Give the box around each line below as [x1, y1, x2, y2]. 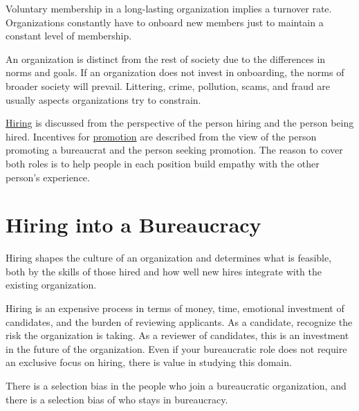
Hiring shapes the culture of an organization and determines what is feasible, [6, 250, 332, 265]
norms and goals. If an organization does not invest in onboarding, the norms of [6, 65, 344, 80]
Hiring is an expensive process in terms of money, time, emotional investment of [6, 301, 344, 316]
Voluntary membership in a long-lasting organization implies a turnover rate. [6, 1, 332, 15]
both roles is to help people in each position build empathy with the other [6, 156, 320, 170]
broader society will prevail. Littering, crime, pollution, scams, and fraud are [6, 78, 330, 93]
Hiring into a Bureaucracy [6, 210, 261, 239]
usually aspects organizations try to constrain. [6, 92, 201, 107]
